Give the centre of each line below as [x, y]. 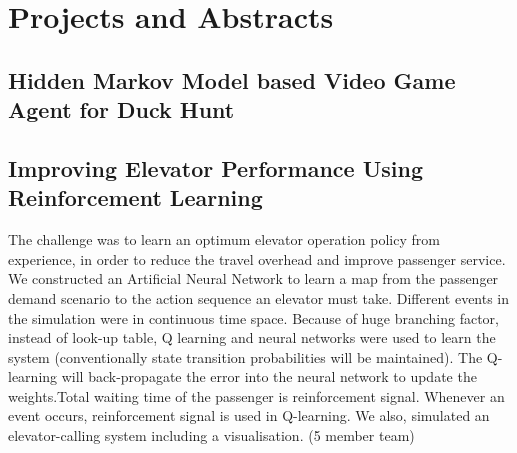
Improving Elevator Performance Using [215, 167]
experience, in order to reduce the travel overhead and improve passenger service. [257, 258]
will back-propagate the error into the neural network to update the [269, 376]
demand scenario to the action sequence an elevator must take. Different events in [259, 297]
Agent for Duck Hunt [121, 109]
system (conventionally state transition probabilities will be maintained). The [245, 356]
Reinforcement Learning [135, 197]
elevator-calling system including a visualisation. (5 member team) [211, 435]
